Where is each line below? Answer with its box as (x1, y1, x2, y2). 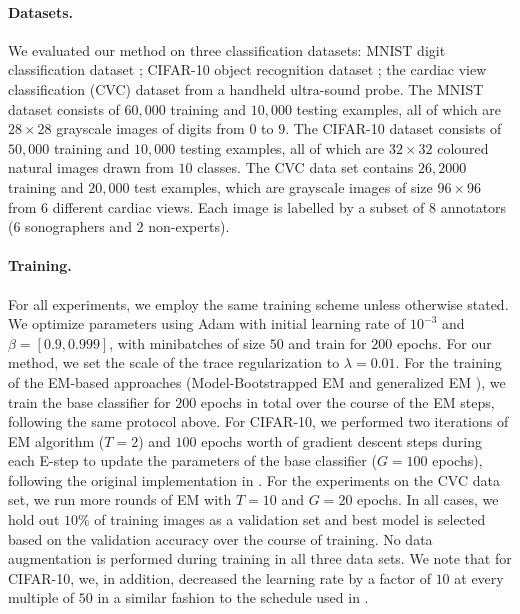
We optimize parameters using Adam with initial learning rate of (8, 313, 406, 334)
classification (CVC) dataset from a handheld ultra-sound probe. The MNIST (8, 78, 484, 99)
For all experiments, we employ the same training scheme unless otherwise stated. (8, 293, 509, 314)
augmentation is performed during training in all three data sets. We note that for (8, 548, 512, 569)
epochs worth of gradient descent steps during (201, 430, 482, 451)
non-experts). (148, 216, 230, 237)
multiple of (8, 587, 75, 608)
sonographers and (25, 216, 132, 237)
